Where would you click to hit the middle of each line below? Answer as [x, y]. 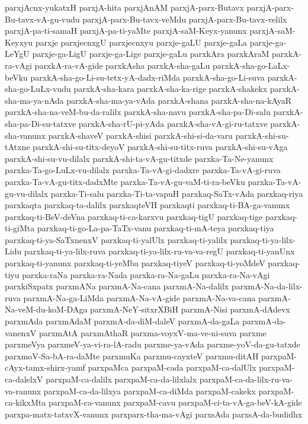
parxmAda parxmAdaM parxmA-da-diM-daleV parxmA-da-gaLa [122, 321]
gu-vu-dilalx [27, 193]
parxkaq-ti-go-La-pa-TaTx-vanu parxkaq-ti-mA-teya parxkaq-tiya [155, 228]
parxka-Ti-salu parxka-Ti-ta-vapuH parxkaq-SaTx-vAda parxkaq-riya [177, 193]
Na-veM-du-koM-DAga [46, 309]
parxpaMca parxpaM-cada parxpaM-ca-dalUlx [172, 367]
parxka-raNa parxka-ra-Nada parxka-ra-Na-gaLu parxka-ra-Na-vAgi [146, 274]
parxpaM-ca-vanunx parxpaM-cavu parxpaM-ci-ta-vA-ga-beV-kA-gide [175, 402]
